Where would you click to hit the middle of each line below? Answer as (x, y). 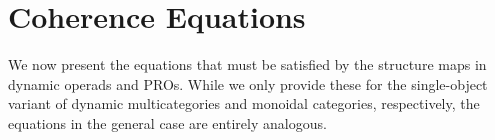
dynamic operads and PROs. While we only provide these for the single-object (248, 83)
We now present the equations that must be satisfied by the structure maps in (247, 64)
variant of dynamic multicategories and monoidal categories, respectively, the (244, 103)
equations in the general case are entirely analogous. (167, 122)
